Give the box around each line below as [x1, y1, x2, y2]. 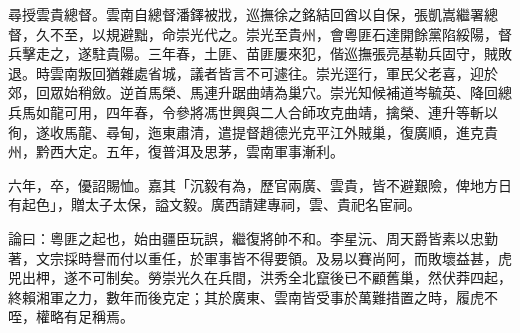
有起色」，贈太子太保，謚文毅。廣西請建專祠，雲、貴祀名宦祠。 [8, 194, 421, 215]
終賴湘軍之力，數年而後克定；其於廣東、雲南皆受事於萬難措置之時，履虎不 [8, 286, 498, 307]
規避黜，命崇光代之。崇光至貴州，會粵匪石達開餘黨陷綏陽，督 [105, 23, 512, 44]
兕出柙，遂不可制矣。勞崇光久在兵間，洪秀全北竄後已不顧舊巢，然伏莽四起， [8, 267, 512, 288]
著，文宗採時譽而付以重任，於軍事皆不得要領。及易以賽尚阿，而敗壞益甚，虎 [8, 247, 512, 268]
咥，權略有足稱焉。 [8, 306, 134, 327]
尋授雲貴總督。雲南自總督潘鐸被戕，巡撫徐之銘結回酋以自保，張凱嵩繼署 [8, 4, 484, 24]
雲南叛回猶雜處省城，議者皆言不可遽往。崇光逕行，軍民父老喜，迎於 [49, 62, 498, 83]
